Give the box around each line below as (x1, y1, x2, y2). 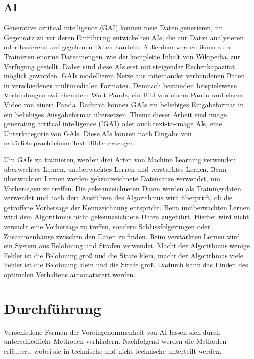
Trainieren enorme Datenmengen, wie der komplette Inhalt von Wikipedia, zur (4, 51, 240, 61)
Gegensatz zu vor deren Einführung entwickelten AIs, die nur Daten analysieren (4, 32, 244, 42)
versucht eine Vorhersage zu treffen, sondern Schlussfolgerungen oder (4, 221, 210, 232)
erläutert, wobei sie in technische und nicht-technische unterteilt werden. (4, 345, 222, 356)
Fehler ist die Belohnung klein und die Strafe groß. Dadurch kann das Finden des (4, 260, 248, 270)
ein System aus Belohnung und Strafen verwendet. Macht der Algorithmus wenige (4, 240, 250, 251)
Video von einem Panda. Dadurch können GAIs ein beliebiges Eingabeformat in (4, 99, 244, 109)
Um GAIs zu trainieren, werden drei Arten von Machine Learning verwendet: (4, 154, 236, 164)
